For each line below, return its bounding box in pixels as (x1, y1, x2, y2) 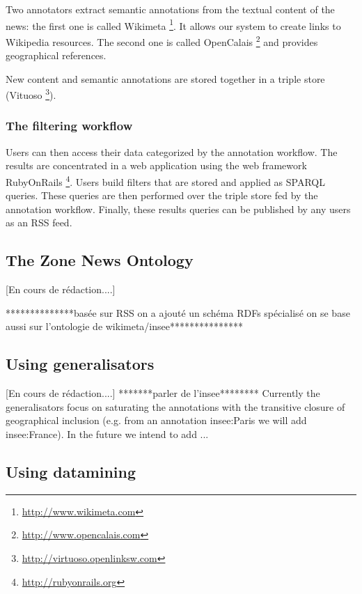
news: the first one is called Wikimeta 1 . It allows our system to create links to (6, 16, 341, 33)
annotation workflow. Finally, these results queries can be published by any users (6, 201, 351, 216)
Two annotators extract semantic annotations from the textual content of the (6, 2, 335, 16)
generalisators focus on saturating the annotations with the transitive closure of (6, 399, 345, 414)
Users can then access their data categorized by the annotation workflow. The (6, 144, 338, 159)
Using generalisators (6, 353, 155, 375)
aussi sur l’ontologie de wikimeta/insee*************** (6, 319, 243, 334)
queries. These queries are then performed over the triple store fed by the (6, 188, 318, 203)
